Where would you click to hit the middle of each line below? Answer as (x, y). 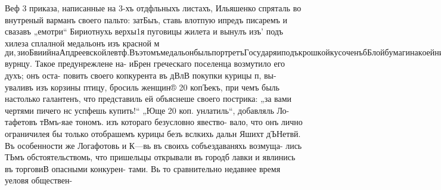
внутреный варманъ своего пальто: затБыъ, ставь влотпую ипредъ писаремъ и (146, 19)
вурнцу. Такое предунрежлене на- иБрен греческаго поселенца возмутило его (145, 63)
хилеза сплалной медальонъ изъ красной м (82, 43)
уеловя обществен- (39, 180)
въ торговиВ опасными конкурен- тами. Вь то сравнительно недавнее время (143, 168)
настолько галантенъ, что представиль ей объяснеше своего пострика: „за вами (148, 99)
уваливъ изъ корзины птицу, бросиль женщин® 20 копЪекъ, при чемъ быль (142, 87)
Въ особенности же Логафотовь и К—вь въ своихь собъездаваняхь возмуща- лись (153, 145)
